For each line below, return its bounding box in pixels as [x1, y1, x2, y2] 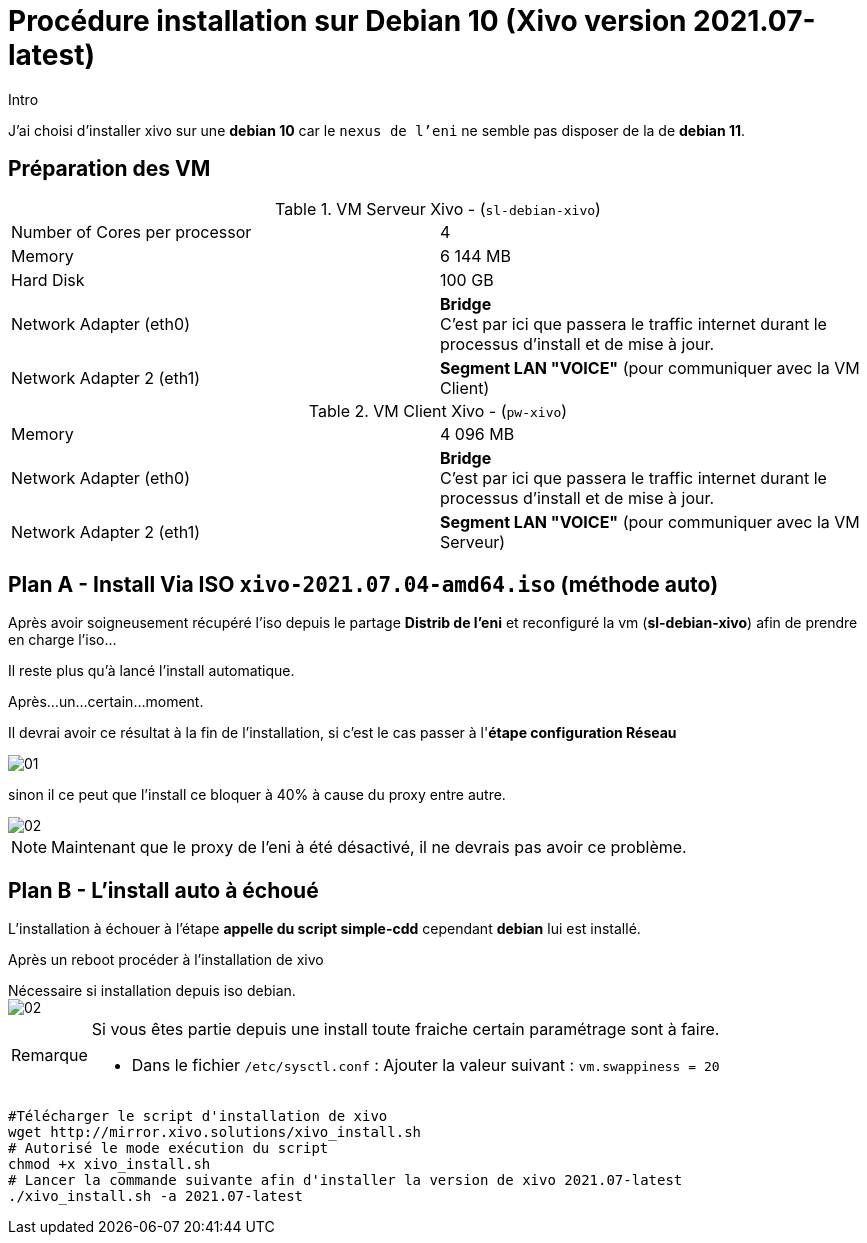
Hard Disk [11, 269, 85, 290]
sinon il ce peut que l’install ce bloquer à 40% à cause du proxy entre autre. [8, 786, 506, 804]
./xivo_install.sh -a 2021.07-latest [8, 1188, 304, 1205]
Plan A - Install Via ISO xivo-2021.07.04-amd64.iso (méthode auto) [8, 572, 719, 598]
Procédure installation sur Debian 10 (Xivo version [8, 4, 687, 38]
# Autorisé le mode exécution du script [8, 1140, 329, 1157]
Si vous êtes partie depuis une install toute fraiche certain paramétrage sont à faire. [91, 1019, 720, 1040]
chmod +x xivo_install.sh [8, 1156, 211, 1173]
